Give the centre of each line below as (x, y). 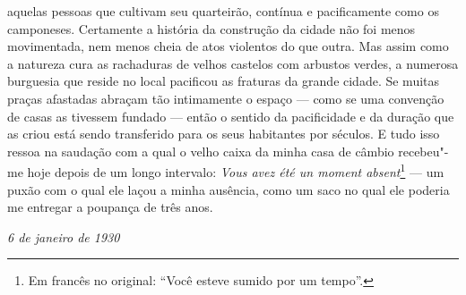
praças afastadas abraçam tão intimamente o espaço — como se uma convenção (226, 98)
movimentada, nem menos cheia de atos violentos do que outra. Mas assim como (228, 46)
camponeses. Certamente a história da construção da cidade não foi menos (211, 28)
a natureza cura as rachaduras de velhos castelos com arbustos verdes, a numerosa (233, 63)
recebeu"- (423, 151)
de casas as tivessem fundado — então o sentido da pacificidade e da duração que (231, 116)
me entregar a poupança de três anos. (110, 207)
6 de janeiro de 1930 (64, 236)
